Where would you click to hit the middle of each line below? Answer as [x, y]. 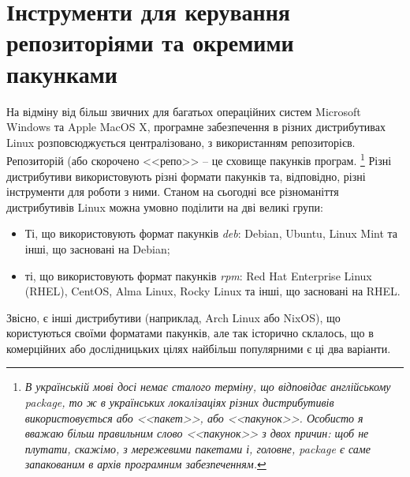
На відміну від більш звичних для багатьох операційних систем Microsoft [184, 111]
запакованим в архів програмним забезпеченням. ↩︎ [145, 464]
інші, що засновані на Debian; [97, 248]
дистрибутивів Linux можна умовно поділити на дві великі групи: [165, 207]
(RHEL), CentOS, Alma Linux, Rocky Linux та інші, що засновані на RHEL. [212, 291]
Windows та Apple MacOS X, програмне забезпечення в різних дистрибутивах [196, 127]
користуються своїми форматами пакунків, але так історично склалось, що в [190, 333]
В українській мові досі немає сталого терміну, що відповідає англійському [208, 387]
